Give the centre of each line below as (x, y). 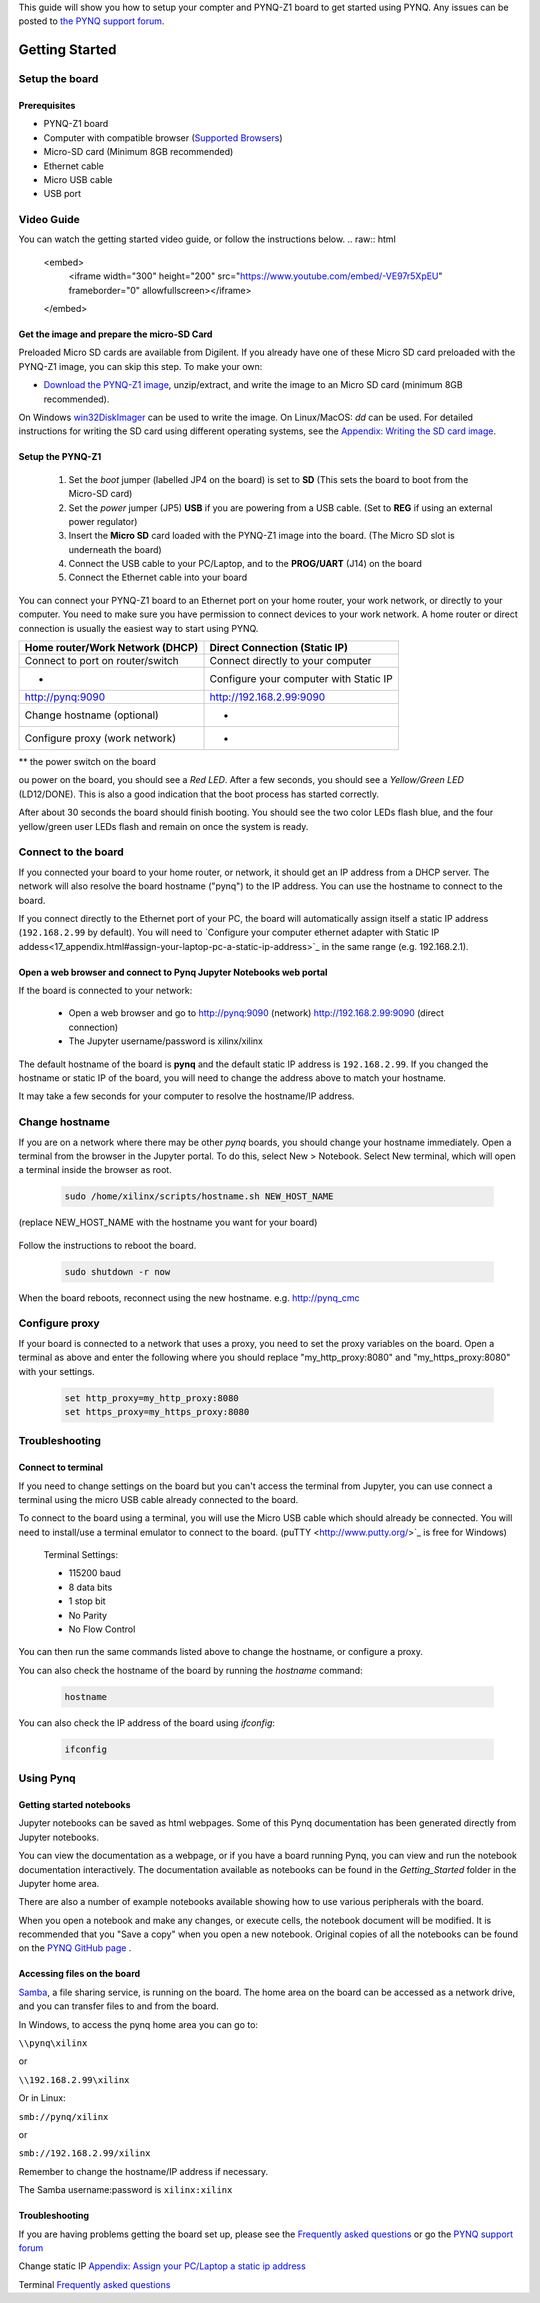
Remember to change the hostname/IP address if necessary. (143, 2171)
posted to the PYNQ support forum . (91, 21)
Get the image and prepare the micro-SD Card (115, 334)
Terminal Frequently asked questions (94, 2284)
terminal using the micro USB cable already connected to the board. (158, 1499)
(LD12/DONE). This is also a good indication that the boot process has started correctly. (199, 794)
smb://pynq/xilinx (63, 2116)
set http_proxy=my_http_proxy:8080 (151, 1398)
